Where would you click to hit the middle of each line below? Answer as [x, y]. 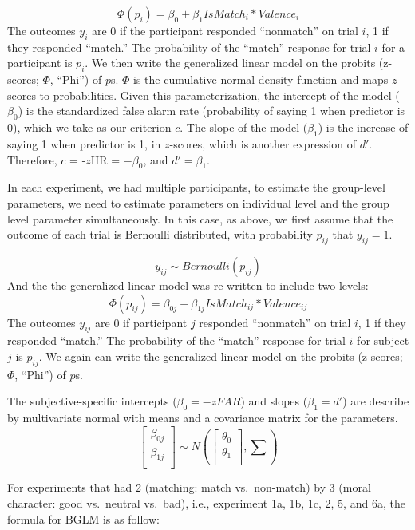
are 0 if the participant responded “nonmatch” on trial [225, 30]
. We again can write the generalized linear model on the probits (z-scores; [221, 356]
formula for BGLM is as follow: [83, 518]
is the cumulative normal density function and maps [261, 79]
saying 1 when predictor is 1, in [84, 143]
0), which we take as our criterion [89, 127]
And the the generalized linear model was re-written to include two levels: [188, 285]
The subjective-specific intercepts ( [92, 401]
